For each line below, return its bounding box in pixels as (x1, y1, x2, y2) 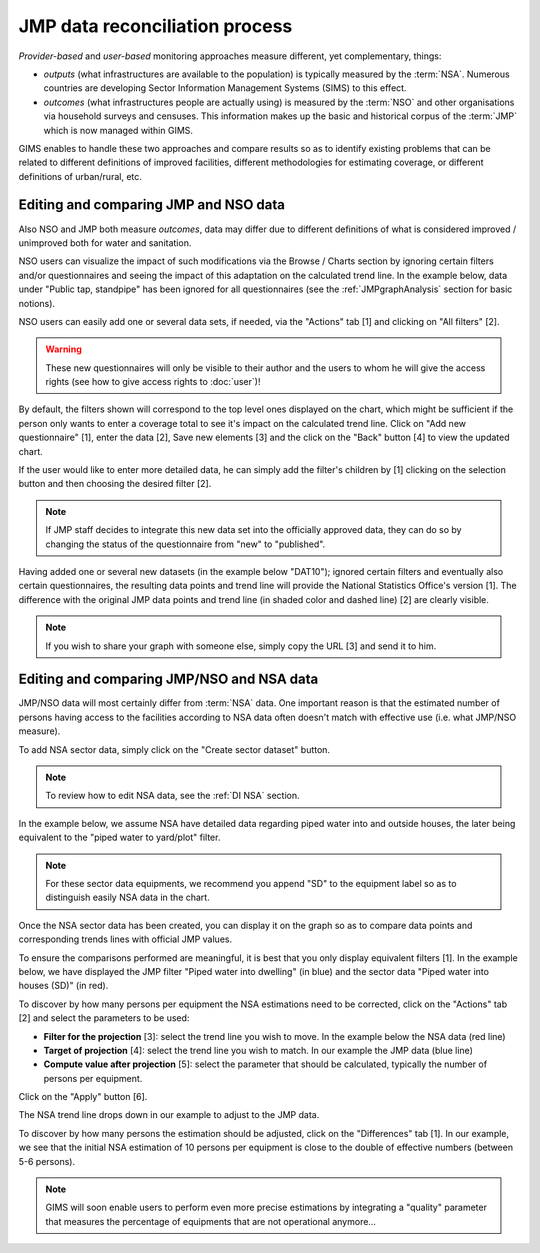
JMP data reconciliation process (18, 15, 293, 37)
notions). (18, 297, 55, 309)
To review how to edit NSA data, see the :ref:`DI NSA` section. (45, 790, 300, 802)
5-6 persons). (18, 1155, 75, 1167)
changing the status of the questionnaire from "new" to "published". (45, 538, 326, 550)
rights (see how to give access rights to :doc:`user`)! (45, 376, 261, 388)
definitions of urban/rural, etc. (18, 170, 142, 182)
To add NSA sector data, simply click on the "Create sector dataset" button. (18, 743, 330, 755)
